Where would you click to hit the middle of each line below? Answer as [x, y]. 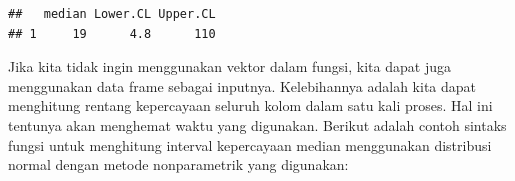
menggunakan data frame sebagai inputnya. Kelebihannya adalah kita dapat [242, 85]
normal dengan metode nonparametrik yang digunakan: [178, 164]
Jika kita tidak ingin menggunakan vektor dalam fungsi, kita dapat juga [229, 66]
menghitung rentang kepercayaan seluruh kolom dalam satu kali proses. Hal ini [250, 105]
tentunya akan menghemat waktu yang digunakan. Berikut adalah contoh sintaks [257, 124]
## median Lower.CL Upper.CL [112, 14]
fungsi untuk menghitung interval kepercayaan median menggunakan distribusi [250, 144]
